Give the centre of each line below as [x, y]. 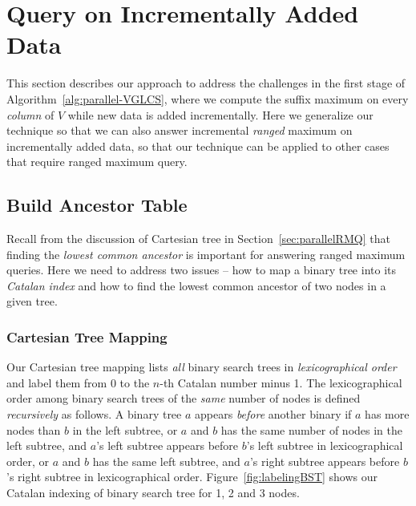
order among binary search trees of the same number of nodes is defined [184, 398]
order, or [28, 461]
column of [30, 114]
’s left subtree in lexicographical [325, 445]
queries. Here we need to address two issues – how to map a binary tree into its [201, 270]
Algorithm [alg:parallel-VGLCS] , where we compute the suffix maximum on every [208, 98]
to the [135, 382]
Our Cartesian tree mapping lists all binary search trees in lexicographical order [202, 367]
